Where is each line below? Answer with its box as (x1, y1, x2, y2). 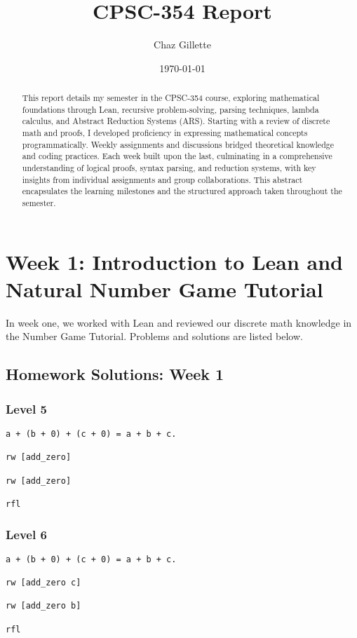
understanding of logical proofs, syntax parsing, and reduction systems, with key (22, 162, 316, 174)
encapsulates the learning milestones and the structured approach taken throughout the (22, 185, 342, 197)
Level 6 (6, 525, 47, 543)
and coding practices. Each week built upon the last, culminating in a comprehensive (22, 150, 332, 162)
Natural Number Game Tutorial (6, 274, 323, 303)
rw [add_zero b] (6, 601, 81, 611)
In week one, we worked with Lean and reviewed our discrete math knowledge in (6, 315, 352, 330)
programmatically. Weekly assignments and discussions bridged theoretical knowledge (22, 138, 334, 150)
